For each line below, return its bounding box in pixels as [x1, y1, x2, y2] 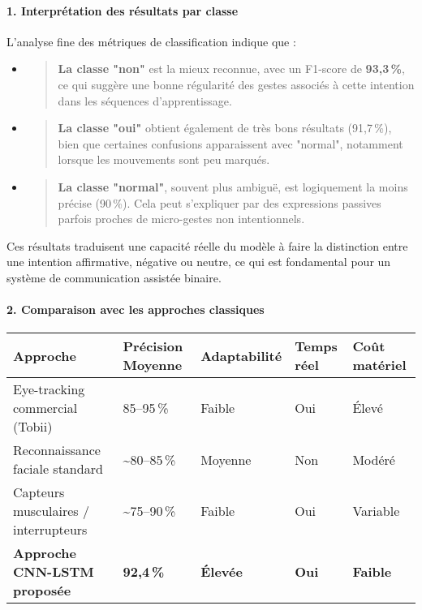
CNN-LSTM [13, 562, 94, 582]
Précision [123, 337, 183, 356]
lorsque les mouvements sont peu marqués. [58, 151, 270, 168]
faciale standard [13, 459, 103, 479]
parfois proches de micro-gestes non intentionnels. [58, 210, 305, 227]
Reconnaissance [13, 440, 101, 460]
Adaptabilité [200, 346, 282, 365]
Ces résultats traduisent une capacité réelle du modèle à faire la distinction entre [6, 237, 408, 254]
